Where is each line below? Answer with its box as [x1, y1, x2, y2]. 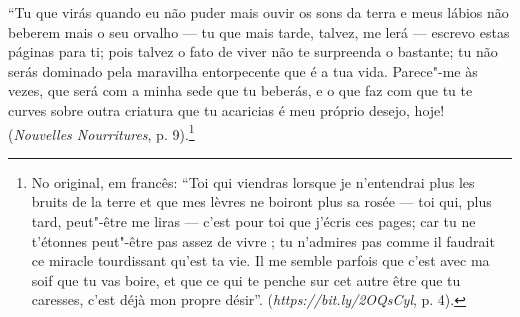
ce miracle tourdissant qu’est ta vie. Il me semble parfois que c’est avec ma [31, 250, 490, 271]
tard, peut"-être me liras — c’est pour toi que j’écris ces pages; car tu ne [31, 211, 476, 231]
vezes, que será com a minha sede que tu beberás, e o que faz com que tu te [8, 80, 473, 101]
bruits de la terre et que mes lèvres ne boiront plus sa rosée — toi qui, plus [31, 191, 492, 212]
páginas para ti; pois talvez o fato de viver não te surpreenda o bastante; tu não [8, 41, 498, 62]
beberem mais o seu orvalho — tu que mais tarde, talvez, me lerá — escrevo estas [8, 21, 510, 42]
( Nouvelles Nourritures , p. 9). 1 [8, 120, 195, 144]
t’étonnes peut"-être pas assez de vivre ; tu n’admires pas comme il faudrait [31, 230, 495, 251]
